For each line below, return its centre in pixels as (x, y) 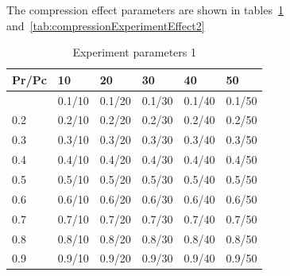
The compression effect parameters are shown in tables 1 (145, 10)
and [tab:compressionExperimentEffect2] (106, 25)
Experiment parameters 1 (134, 52)
